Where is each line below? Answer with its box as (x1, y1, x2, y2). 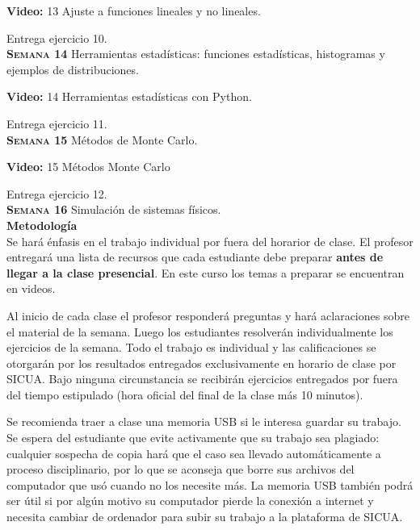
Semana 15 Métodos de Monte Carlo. (6, 131, 198, 148)
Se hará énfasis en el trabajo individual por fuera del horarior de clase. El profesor (6, 232, 414, 249)
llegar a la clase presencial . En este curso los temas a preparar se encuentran (6, 264, 405, 281)
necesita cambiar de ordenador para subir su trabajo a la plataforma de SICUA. (6, 508, 403, 525)
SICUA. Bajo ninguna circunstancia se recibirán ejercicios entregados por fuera (6, 370, 398, 387)
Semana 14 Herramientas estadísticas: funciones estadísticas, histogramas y (6, 45, 385, 62)
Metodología (6, 216, 78, 233)
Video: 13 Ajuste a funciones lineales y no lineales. (6, 2, 261, 19)
